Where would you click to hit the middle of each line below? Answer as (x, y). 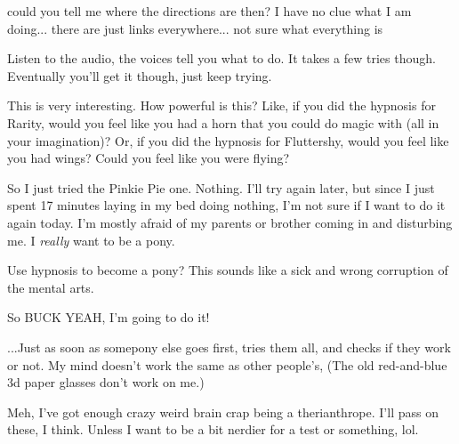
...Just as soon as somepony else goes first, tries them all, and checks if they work (229, 347)
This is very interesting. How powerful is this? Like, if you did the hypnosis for (221, 105)
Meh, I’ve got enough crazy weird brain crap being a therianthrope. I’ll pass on (223, 412)
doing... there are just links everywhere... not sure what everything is (195, 28)
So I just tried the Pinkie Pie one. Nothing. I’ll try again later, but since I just (221, 187)
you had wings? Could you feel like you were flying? (149, 158)
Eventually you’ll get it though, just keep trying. (140, 75)
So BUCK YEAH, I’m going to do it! (109, 317)
